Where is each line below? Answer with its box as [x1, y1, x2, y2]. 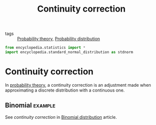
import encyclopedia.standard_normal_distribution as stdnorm [5, 50, 133, 55]
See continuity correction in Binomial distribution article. [5, 114, 117, 120]
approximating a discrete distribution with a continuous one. [5, 87, 125, 93]
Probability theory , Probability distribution [17, 36, 100, 42]
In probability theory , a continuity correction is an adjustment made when [5, 82, 151, 88]
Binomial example [5, 101, 56, 109]
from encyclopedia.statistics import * [5, 45, 86, 50]
